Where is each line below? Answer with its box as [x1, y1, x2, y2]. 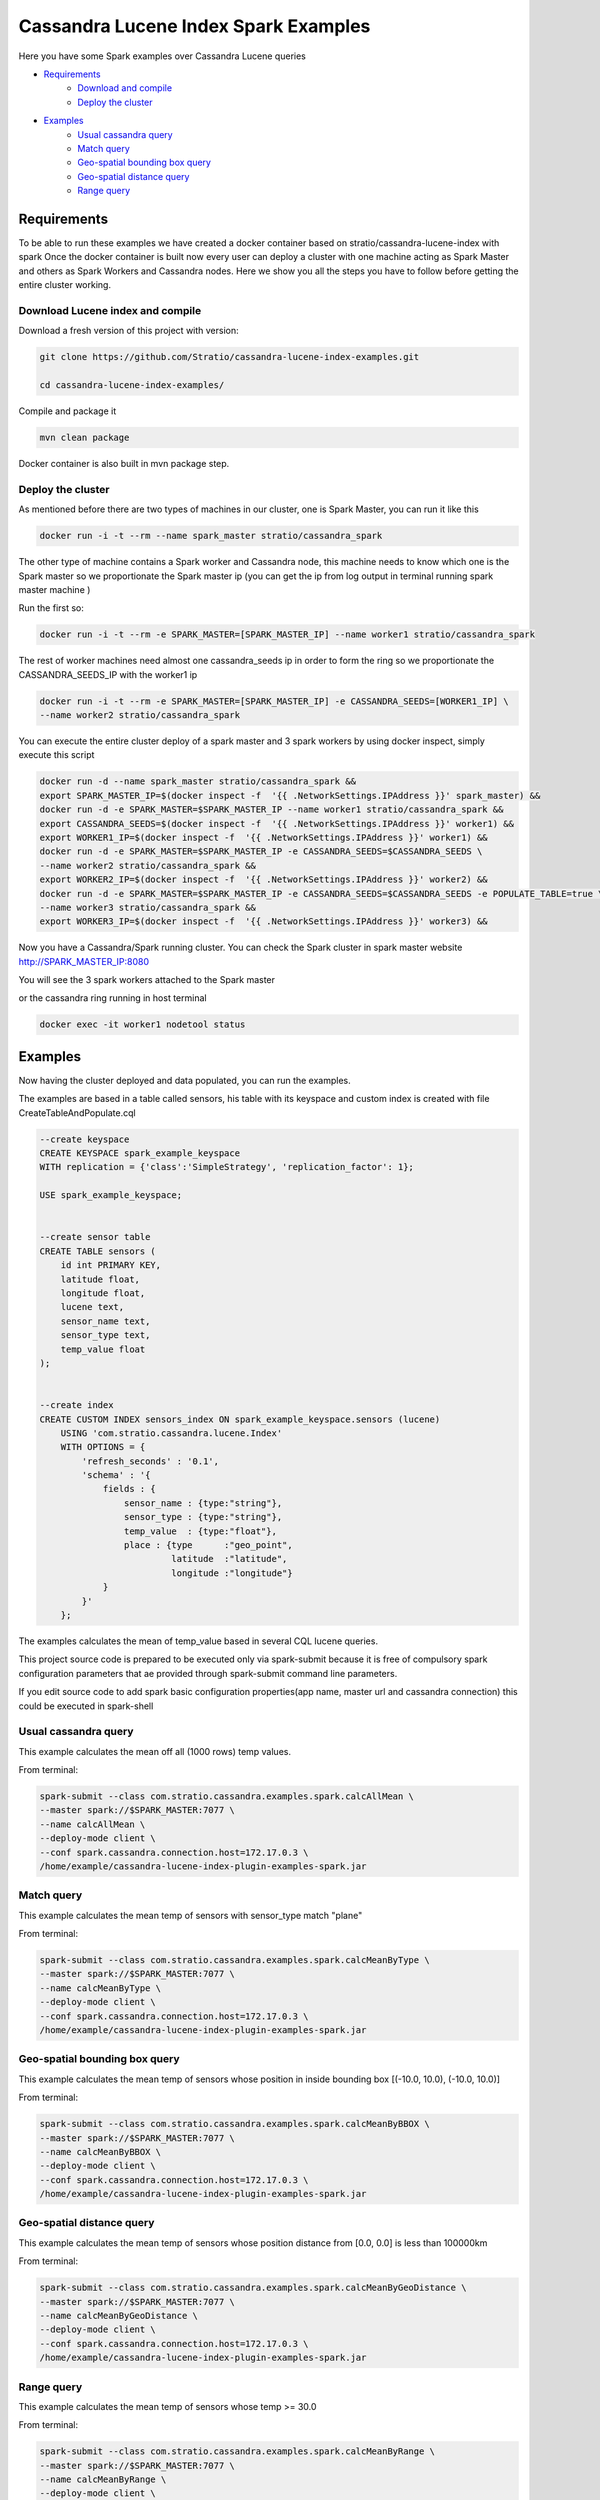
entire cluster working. [18, 279, 112, 291]
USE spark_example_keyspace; [39, 1190, 183, 1201]
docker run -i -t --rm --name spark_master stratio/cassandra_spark [39, 530, 383, 542]
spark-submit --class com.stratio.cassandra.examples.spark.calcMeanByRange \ [39, 2446, 435, 2457]
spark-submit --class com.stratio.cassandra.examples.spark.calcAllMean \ [39, 1791, 415, 1802]
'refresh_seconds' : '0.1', [81, 1455, 220, 1467]
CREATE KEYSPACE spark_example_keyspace [39, 1148, 240, 1159]
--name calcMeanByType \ [39, 1982, 162, 1994]
